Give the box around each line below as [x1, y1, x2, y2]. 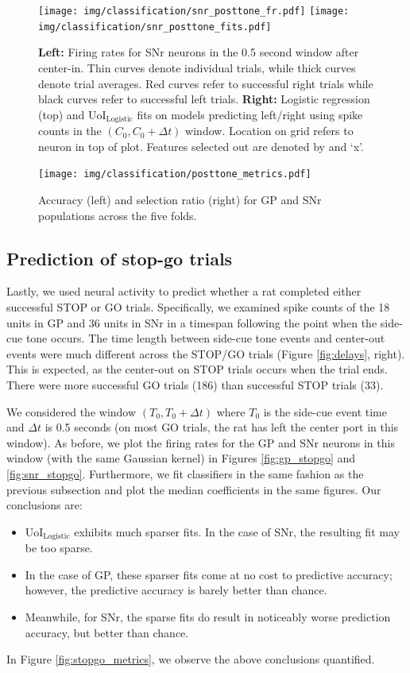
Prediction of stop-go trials [6, 246, 233, 270]
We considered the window [6, 403, 137, 420]
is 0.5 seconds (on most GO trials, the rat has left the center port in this [44, 419, 399, 435]
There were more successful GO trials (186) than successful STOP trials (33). [6, 376, 384, 393]
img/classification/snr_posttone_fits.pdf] [38, 21, 272, 33]
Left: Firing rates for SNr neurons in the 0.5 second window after [38, 44, 359, 60]
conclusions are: [6, 497, 83, 513]
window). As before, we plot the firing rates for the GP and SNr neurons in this [6, 434, 395, 451]
